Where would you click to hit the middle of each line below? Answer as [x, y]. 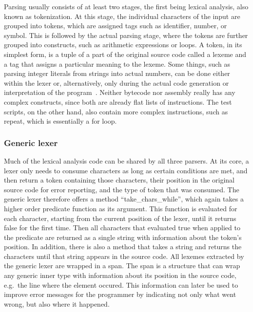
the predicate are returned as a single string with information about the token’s [123, 237]
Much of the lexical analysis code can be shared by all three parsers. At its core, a [126, 160]
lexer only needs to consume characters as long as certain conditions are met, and [126, 170]
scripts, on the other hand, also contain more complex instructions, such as [116, 111]
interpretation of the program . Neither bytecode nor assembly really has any [120, 92]
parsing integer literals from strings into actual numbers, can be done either [117, 73]
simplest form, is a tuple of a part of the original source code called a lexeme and [125, 54]
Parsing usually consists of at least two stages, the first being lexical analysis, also [126, 6]
